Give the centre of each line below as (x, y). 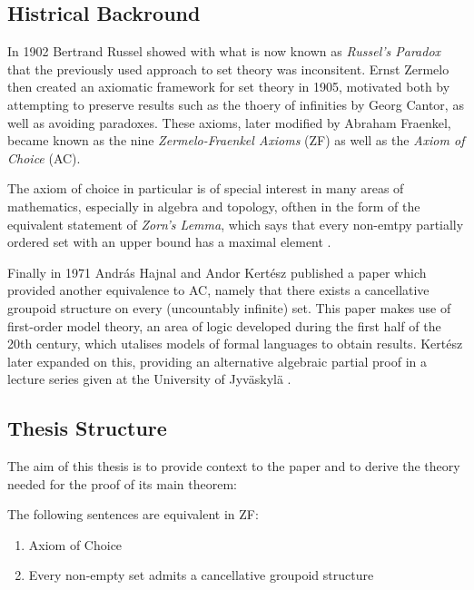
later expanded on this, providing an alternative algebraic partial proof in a (217, 361)
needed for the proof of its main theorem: (122, 483)
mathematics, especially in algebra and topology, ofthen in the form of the (214, 206)
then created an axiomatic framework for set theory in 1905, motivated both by (229, 87)
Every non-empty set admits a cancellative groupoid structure (201, 575)
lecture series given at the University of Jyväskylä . (149, 379)
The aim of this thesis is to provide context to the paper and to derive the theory (234, 466)
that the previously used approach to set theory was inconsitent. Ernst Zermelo (228, 69)
